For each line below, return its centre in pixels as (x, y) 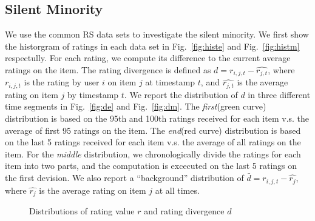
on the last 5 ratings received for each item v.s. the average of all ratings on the (153, 142)
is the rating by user (62, 82)
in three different (279, 94)
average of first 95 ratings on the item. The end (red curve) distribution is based (153, 130)
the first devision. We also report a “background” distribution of (124, 178)
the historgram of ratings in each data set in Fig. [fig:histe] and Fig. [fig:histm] (152, 46)
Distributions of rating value (82, 210)
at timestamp (170, 82)
